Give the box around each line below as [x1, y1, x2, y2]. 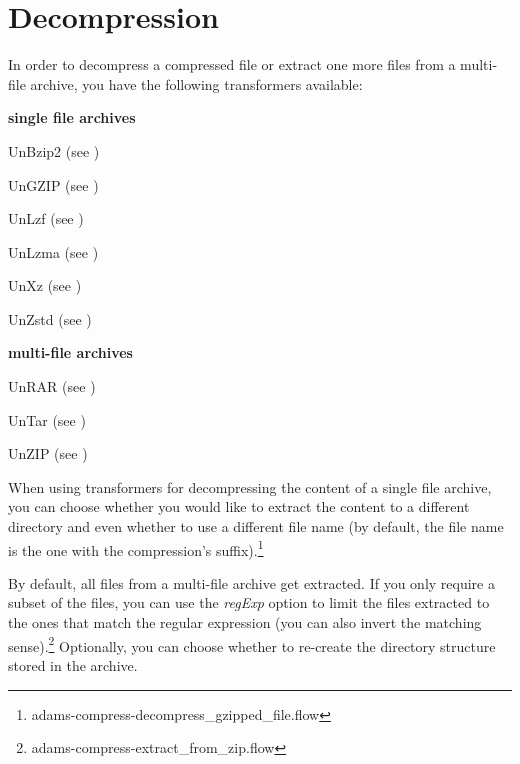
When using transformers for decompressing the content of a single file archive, [8, 476, 492, 497]
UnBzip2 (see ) [8, 140, 100, 161]
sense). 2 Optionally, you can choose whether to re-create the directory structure [8, 632, 496, 656]
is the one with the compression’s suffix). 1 [8, 536, 264, 560]
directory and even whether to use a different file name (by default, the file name [8, 516, 504, 537]
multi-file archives [8, 342, 133, 363]
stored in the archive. [8, 654, 138, 675]
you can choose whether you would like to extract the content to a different [8, 496, 470, 517]
